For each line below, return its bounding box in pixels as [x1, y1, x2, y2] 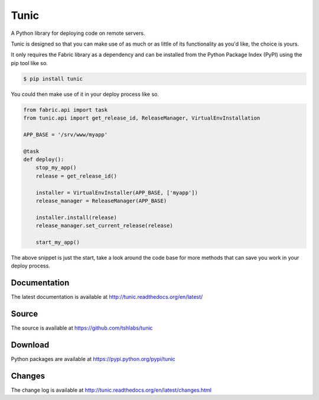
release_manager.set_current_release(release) [35, 222, 174, 229]
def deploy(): [23, 156, 64, 163]
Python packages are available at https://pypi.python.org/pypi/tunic [11, 356, 175, 363]
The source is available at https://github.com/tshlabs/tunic [11, 324, 153, 331]
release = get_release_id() [35, 172, 118, 179]
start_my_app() [35, 238, 80, 246]
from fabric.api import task [23, 107, 108, 113]
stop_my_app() [35, 164, 77, 171]
